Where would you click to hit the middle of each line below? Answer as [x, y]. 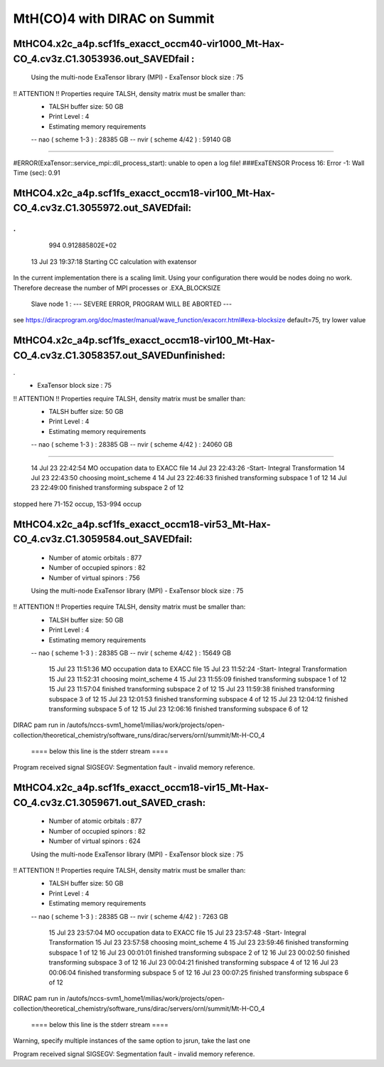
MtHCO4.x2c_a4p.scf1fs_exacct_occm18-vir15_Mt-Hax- [141, 788]
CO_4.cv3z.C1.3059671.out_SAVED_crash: [110, 803]
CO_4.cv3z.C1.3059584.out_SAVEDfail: [103, 540]
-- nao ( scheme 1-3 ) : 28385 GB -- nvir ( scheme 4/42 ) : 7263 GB [129, 916]
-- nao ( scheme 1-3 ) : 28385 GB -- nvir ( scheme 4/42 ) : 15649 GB [131, 653]
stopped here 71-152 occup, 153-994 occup [78, 504]
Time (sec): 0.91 [37, 172]
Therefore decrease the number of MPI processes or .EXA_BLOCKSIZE [117, 287]
